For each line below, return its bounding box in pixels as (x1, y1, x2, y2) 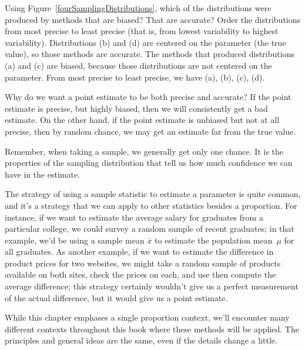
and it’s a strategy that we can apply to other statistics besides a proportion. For (5, 199, 297, 211)
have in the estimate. (5, 168, 81, 180)
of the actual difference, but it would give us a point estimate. (5, 291, 228, 304)
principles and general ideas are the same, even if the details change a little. (5, 334, 277, 346)
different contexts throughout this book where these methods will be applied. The (5, 322, 299, 335)
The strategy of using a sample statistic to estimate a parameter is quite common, (5, 188, 301, 200)
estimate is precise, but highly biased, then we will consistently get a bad (5, 102, 268, 114)
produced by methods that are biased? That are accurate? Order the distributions (5, 13, 301, 25)
